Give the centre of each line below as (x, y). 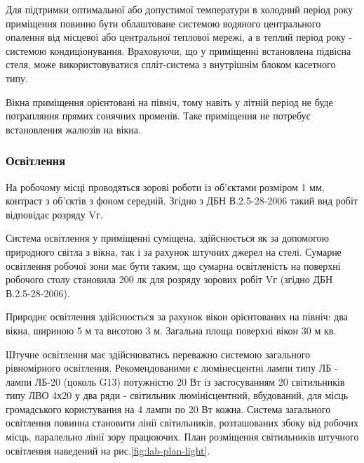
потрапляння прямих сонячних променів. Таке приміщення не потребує (158, 116)
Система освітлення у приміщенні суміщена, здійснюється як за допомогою (168, 238)
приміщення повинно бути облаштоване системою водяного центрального (163, 23)
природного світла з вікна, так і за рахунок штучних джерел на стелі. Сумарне (174, 251)
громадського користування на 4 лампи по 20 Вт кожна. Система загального (168, 409)
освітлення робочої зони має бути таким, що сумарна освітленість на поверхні (173, 265)
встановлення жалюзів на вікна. (73, 129)
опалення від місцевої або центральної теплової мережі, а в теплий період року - (179, 37)
